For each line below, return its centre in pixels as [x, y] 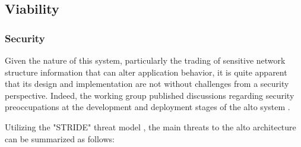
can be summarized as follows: [60, 138]
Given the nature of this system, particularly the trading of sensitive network [145, 60]
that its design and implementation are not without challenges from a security [147, 84]
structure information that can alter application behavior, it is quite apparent [146, 72]
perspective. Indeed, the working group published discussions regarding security [150, 95]
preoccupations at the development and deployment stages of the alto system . [148, 107]
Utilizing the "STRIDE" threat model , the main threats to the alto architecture [150, 126]
